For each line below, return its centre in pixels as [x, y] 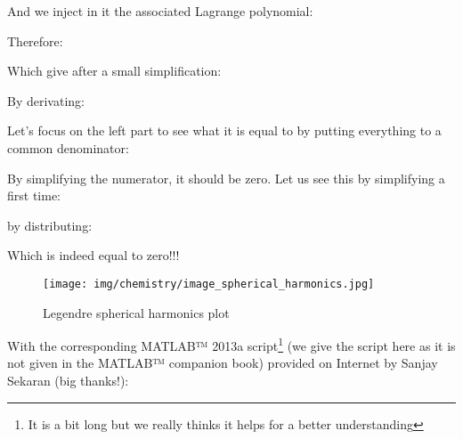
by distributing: [50, 225]
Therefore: [35, 41]
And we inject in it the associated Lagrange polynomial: [160, 11]
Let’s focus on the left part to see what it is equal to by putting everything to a [224, 130]
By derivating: [46, 100]
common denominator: [68, 147]
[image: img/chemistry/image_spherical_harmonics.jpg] [209, 284]
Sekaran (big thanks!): [68, 381]
